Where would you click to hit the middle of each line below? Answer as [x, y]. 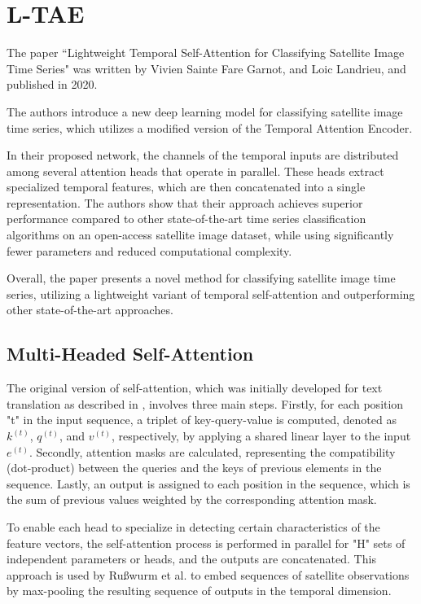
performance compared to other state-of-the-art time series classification [186, 219]
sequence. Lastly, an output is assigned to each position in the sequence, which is [208, 483]
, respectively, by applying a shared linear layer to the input [261, 436]
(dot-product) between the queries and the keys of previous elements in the [194, 468]
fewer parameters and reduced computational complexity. [149, 250]
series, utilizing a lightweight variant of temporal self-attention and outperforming [211, 293]
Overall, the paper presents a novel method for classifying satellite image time [201, 278]
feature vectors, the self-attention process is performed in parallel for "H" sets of [206, 543]
